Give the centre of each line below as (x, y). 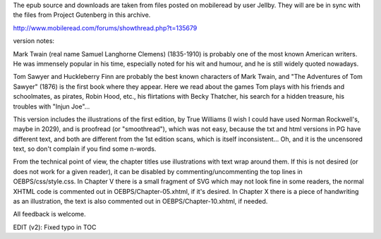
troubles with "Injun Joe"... (52, 106)
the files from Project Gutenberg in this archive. (82, 15)
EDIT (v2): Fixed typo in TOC (55, 227)
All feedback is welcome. (49, 214)
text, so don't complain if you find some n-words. (85, 149)
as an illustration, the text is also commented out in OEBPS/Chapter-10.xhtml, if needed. (140, 202)
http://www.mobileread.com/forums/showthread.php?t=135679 (105, 27)
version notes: (34, 41)
